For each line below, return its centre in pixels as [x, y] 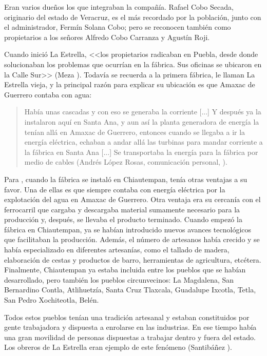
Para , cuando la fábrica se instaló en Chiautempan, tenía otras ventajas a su [126, 179]
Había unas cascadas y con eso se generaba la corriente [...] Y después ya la [143, 112]
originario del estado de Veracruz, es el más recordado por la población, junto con [133, 17]
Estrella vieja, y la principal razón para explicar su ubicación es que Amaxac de [130, 84]
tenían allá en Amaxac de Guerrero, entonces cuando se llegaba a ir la [135, 132]
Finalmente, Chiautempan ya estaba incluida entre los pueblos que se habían [125, 270]
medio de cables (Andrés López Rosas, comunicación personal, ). [126, 162]
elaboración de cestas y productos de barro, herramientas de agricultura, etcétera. [133, 259]
